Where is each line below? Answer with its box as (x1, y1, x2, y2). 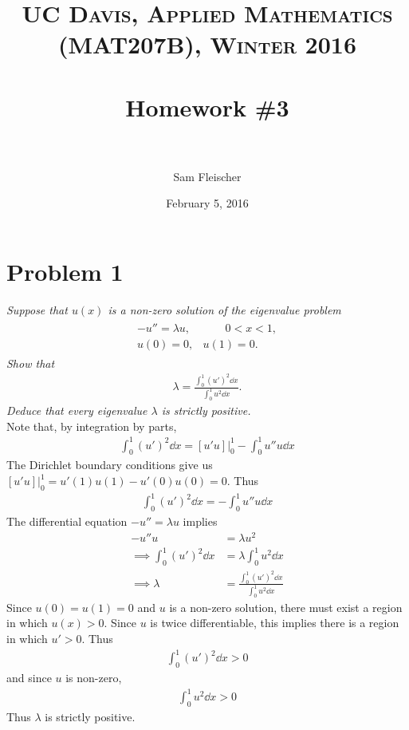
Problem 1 (6, 255, 124, 288)
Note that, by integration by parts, (6, 417, 177, 434)
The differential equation (6, 513, 128, 530)
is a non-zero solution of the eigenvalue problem (108, 302, 341, 318)
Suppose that (6, 302, 68, 318)
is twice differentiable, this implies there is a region (150, 614, 399, 631)
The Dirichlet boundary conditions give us (6, 456, 213, 473)
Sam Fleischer (173, 168, 242, 184)
